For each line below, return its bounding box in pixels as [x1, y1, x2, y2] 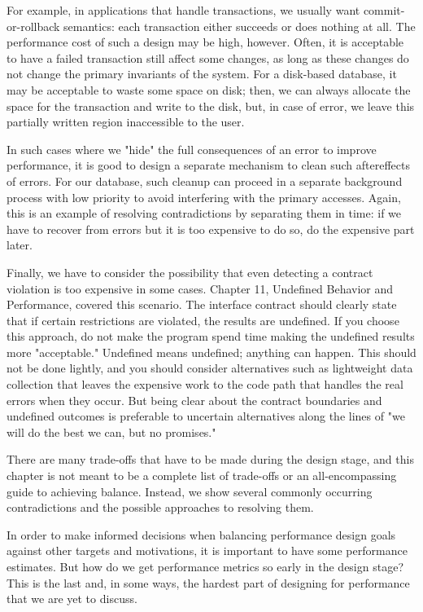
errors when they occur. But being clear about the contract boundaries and [7, 391, 382, 408]
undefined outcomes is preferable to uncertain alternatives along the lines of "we [7, 407, 405, 425]
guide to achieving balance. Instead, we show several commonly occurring [7, 482, 373, 500]
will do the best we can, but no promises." [7, 423, 216, 440]
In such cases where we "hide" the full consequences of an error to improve [7, 140, 377, 157]
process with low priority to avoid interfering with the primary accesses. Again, [7, 188, 401, 205]
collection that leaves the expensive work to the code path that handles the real [7, 376, 403, 393]
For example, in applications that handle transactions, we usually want [7, 2, 360, 18]
